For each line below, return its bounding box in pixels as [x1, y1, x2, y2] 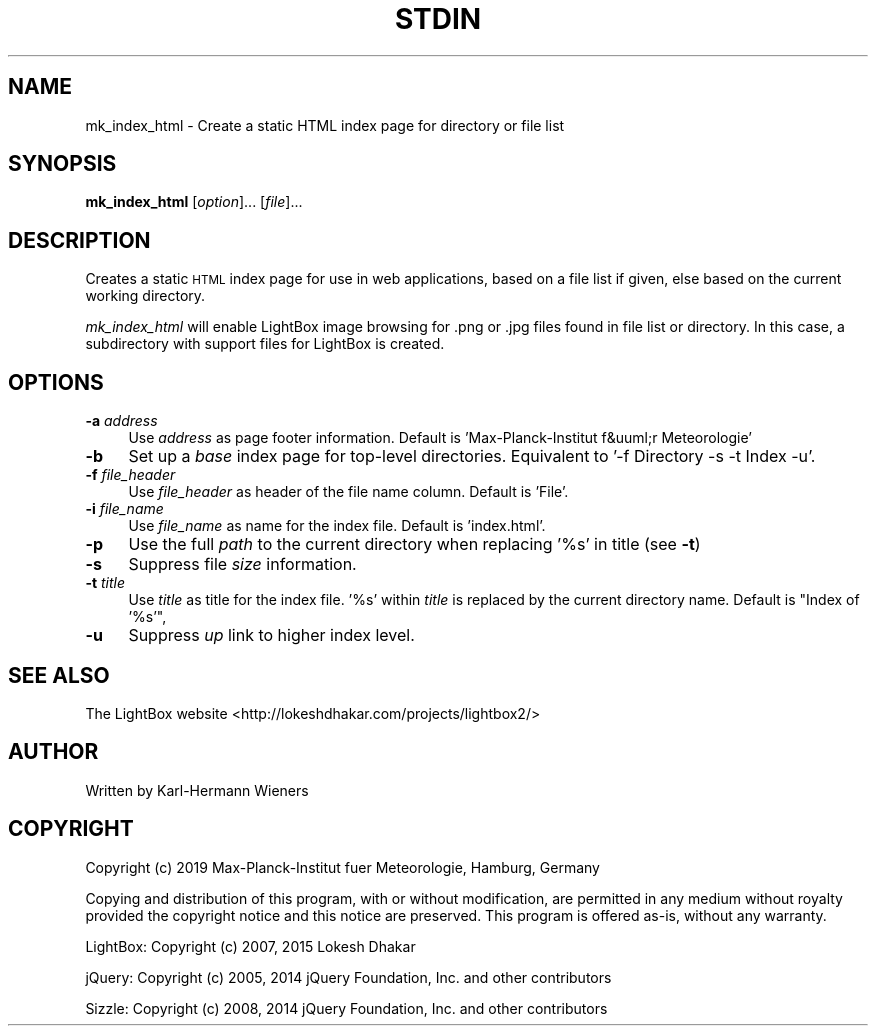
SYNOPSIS [8, 151, 117, 177]
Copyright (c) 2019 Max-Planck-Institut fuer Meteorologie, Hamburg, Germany [85, 858, 600, 876]
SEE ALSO [8, 662, 110, 688]
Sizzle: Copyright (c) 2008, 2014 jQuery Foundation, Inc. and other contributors [85, 999, 608, 1017]
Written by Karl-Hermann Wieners [85, 781, 309, 799]
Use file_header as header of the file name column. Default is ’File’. [128, 483, 569, 501]
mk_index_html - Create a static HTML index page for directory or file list [85, 116, 565, 134]
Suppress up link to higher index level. [128, 625, 415, 646]
